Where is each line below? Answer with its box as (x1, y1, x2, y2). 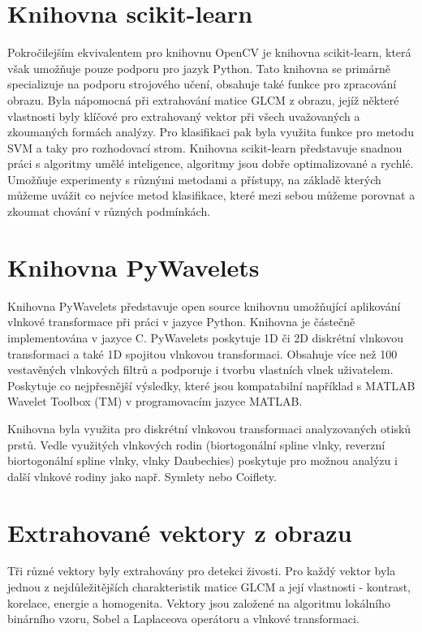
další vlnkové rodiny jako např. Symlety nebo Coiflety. (7, 467, 277, 484)
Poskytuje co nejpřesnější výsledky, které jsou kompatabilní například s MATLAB (7, 376, 416, 393)
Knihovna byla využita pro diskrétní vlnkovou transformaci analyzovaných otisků (7, 419, 411, 436)
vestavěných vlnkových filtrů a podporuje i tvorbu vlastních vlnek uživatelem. (7, 361, 394, 378)
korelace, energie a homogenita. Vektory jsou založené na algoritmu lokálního (7, 594, 390, 611)
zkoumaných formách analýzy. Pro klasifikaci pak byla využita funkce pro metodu (7, 123, 414, 140)
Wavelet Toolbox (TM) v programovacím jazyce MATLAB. (7, 393, 303, 410)
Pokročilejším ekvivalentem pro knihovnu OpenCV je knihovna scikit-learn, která (7, 44, 411, 61)
